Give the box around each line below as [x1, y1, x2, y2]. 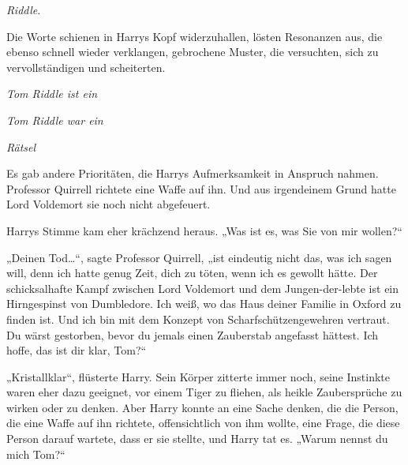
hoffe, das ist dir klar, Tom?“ [6, 342, 147, 358]
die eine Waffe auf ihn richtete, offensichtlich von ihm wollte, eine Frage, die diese [6, 414, 400, 431]
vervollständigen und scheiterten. [6, 58, 166, 75]
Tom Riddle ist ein [6, 85, 98, 102]
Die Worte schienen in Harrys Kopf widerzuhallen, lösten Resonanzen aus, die [6, 28, 383, 44]
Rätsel [6, 138, 36, 155]
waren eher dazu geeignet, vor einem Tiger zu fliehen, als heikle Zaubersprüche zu [6, 384, 402, 400]
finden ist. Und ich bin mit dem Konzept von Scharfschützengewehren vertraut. [6, 310, 390, 327]
